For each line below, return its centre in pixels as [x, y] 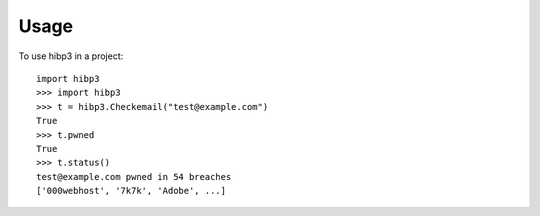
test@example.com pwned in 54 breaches [134, 176]
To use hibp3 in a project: [71, 56]
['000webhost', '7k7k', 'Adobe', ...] [131, 191]
